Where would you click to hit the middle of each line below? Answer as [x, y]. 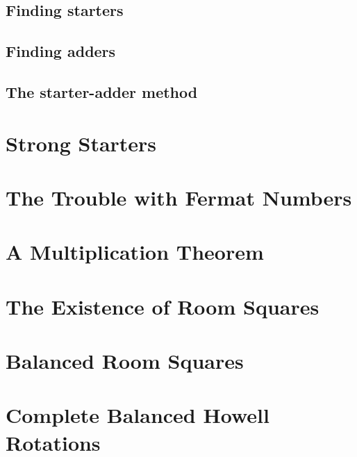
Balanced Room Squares [125, 361]
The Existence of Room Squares [163, 306]
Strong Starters [81, 143]
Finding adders [61, 51]
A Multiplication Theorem [135, 252]
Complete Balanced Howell [138, 415]
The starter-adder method [102, 91]
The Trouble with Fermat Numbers [179, 197]
